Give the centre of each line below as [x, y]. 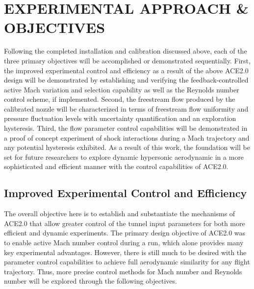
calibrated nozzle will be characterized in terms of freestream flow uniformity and [126, 108]
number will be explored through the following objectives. [90, 281]
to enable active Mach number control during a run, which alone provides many [124, 243]
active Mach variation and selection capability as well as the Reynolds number [122, 89]
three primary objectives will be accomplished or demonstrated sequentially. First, [127, 60]
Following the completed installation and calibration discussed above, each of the [126, 51]
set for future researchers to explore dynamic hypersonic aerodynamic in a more [124, 157]
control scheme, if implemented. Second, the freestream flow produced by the [120, 99]
